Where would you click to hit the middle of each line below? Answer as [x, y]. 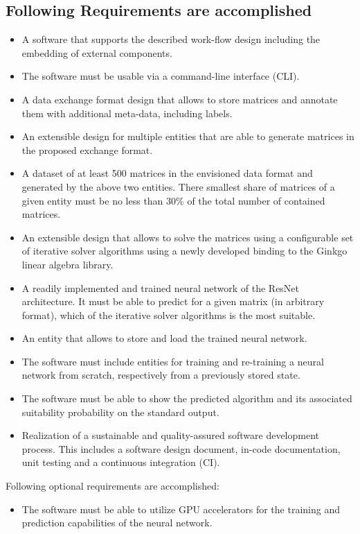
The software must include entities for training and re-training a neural [173, 361]
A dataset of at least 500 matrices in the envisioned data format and [167, 173]
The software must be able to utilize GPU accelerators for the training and [181, 509]
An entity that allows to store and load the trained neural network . [164, 338]
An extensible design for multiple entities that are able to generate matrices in [188, 136]
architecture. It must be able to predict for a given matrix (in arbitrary [173, 301]
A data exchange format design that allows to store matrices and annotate [180, 99]
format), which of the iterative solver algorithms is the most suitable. [169, 315]
